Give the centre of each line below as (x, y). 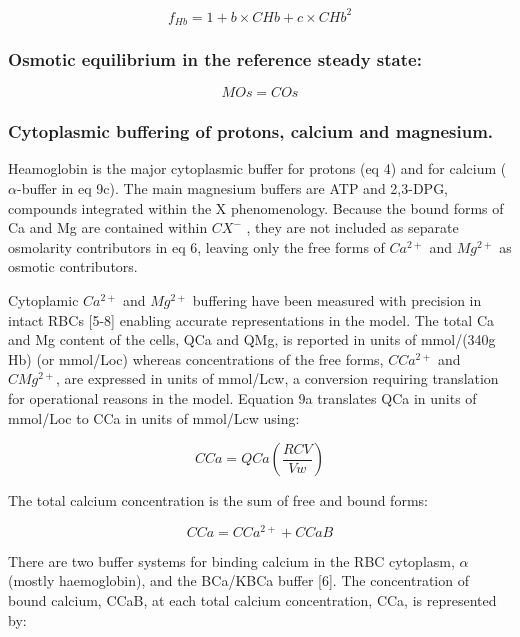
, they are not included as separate (352, 227)
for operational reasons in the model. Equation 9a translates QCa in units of (242, 397)
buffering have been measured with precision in (337, 299)
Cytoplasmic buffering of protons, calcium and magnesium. (251, 131)
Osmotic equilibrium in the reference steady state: (215, 58)
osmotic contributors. (73, 266)
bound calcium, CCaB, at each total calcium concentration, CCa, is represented (252, 599)
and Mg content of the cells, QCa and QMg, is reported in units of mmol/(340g (252, 339)
